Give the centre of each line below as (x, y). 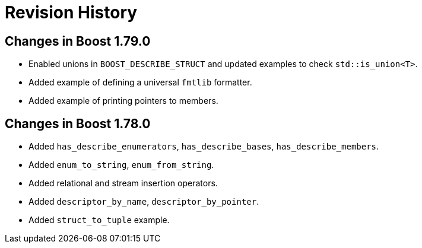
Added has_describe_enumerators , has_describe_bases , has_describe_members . (204, 147)
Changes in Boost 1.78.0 (78, 123)
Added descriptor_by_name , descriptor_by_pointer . (144, 202)
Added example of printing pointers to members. (123, 101)
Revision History (71, 12)
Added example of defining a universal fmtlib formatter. (140, 82)
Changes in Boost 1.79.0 (78, 41)
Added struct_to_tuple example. (99, 220)
